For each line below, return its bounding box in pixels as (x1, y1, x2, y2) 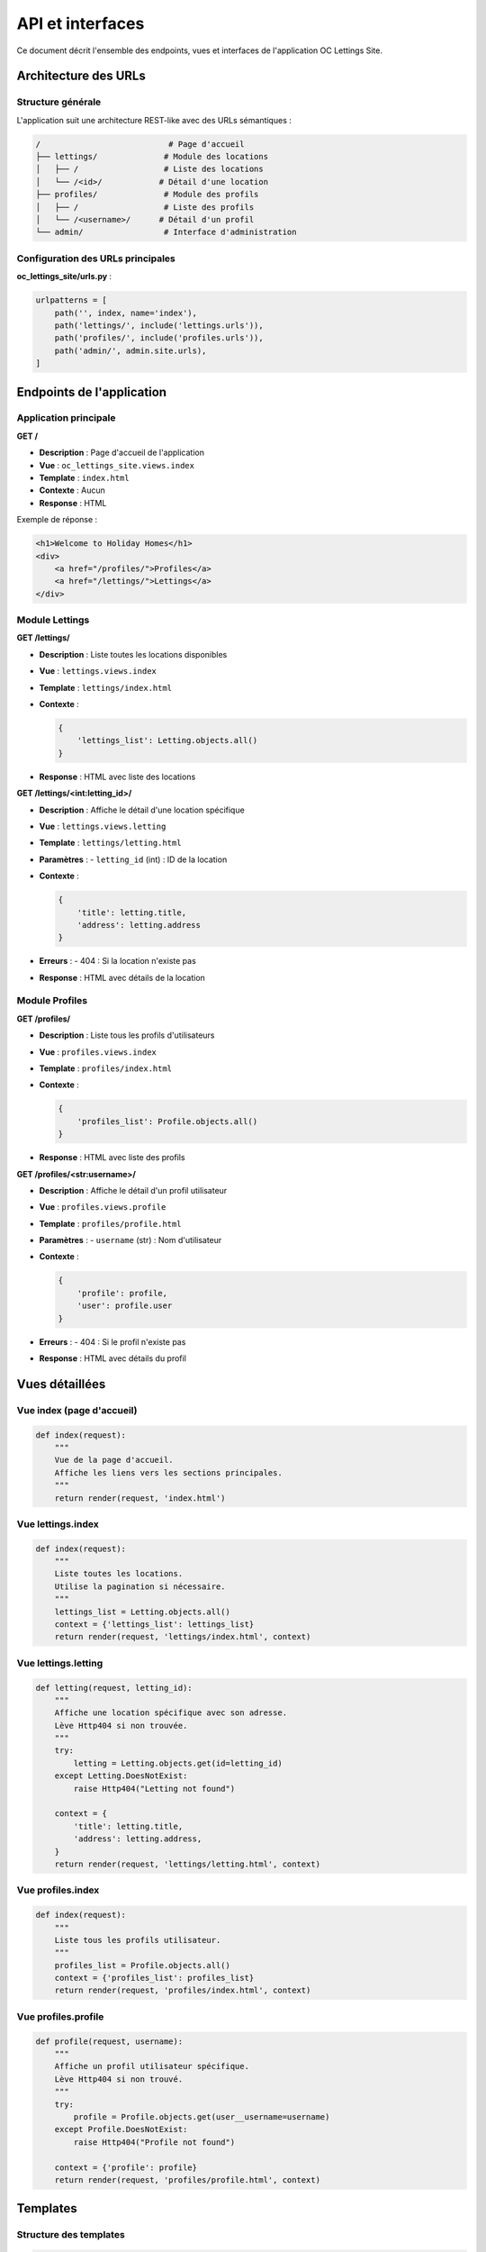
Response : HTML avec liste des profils (39, 1152, 185, 1163)
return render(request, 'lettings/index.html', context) (54, 1631, 311, 1642)
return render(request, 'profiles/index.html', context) (54, 1985, 311, 1995)
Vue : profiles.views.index (39, 1046, 157, 1058)
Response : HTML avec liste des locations (39, 771, 196, 782)
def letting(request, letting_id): (35, 1683, 193, 1693)
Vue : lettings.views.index (39, 666, 157, 677)
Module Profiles (16, 994, 88, 1007)
